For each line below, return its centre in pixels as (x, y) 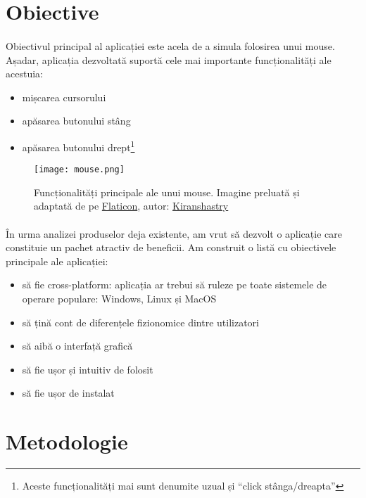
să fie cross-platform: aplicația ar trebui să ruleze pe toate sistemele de (175, 285)
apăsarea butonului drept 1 (78, 146)
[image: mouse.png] (79, 170)
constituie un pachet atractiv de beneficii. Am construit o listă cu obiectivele (171, 247)
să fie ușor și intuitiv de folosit (88, 369)
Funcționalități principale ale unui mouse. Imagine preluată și (167, 192)
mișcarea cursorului (64, 97)
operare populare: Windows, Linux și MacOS (119, 298)
